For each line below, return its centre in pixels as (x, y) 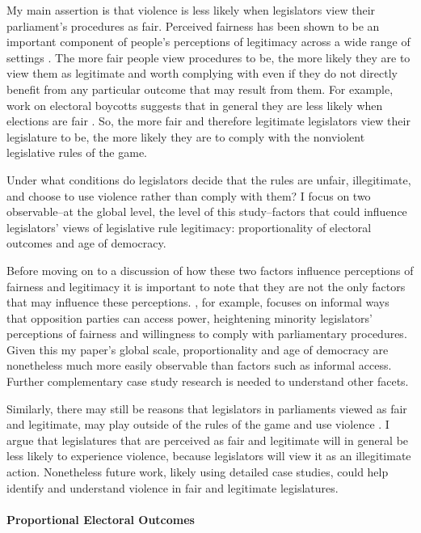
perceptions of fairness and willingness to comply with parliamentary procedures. (207, 334)
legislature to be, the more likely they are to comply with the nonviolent (186, 136)
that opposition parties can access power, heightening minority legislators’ (189, 317)
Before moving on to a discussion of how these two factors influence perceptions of (210, 270)
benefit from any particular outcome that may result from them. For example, (200, 89)
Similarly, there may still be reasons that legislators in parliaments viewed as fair (207, 408)
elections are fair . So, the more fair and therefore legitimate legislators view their (208, 121)
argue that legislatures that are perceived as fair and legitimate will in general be (208, 440)
